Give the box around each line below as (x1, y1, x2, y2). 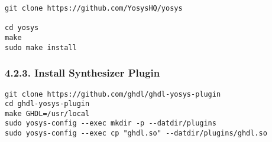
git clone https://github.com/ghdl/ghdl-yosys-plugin (5, 90, 221, 98)
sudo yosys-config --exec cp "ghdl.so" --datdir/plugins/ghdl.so (5, 129, 267, 138)
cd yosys (5, 24, 39, 32)
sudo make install (5, 43, 77, 52)
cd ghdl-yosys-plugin (5, 100, 90, 108)
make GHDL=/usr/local (5, 109, 90, 118)
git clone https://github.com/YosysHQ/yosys (5, 4, 183, 12)
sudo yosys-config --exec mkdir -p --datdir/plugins (5, 119, 216, 128)
